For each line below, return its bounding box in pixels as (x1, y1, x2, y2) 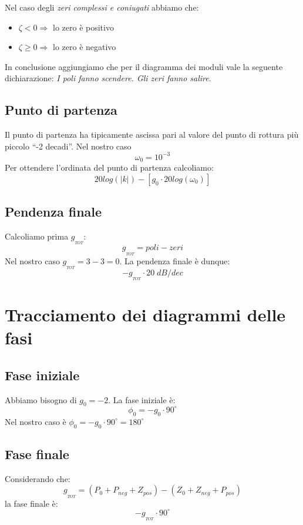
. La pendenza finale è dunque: (119, 254, 230, 267)
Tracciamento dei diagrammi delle (5, 303, 286, 327)
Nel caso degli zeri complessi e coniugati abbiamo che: (5, 1, 199, 13)
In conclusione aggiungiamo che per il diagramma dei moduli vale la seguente (5, 60, 283, 72)
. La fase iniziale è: (108, 393, 176, 406)
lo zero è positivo (52, 21, 114, 33)
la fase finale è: (5, 497, 58, 509)
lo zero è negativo (52, 41, 116, 53)
